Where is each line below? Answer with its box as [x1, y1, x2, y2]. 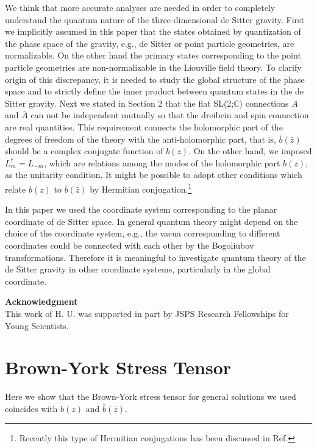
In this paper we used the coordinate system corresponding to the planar [5, 203, 277, 216]
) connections [239, 96, 289, 109]
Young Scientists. [5, 319, 69, 332]
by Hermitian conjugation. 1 [90, 180, 192, 195]
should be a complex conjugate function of [5, 144, 163, 157]
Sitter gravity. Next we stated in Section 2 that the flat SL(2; [5, 96, 234, 109]
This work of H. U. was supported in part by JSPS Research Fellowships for [5, 307, 289, 319]
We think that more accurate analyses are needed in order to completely [5, 1, 276, 13]
